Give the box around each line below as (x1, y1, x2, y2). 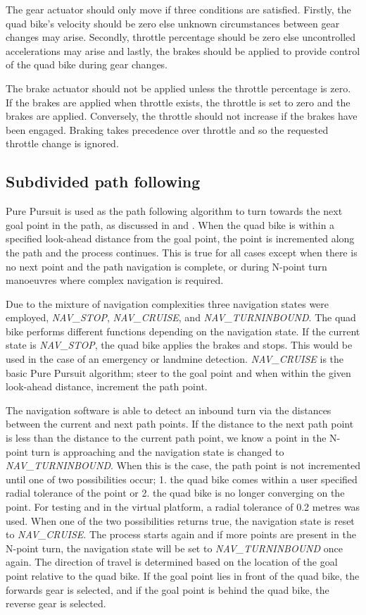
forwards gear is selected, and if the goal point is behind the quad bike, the (6, 582, 329, 597)
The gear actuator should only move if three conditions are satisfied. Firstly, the (6, 2, 351, 16)
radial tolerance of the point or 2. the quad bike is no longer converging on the (6, 485, 345, 500)
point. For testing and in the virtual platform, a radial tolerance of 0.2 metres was (6, 499, 360, 514)
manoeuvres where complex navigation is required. (6, 273, 224, 287)
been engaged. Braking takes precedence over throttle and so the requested (6, 122, 329, 137)
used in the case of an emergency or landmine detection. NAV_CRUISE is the (6, 352, 344, 366)
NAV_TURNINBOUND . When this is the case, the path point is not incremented (6, 458, 360, 473)
